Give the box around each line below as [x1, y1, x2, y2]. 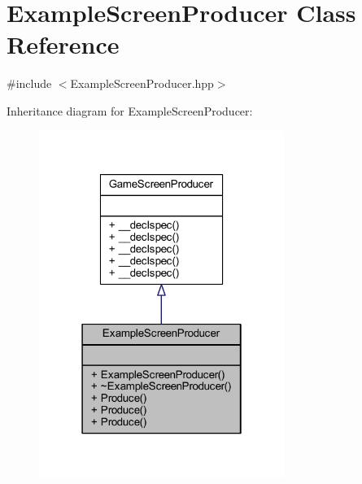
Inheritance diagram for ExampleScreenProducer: [7, 102, 253, 119]
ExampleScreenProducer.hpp [70, 75, 214, 92]
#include [7, 75, 52, 92]
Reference [7, 28, 120, 61]
